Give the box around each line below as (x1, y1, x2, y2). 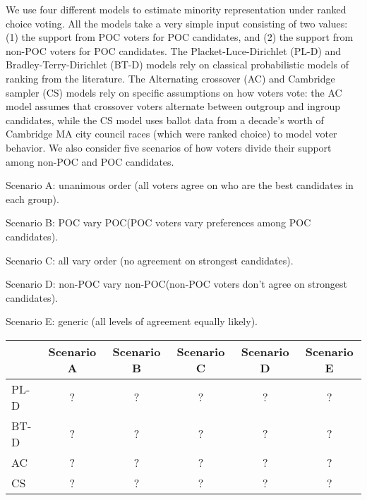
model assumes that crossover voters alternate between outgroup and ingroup (6, 99, 340, 114)
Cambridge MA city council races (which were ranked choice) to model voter (6, 126, 337, 141)
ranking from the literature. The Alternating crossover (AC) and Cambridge (6, 71, 335, 85)
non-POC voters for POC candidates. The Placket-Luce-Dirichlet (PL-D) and (6, 43, 342, 58)
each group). (6, 191, 59, 206)
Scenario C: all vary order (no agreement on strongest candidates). (6, 252, 294, 267)
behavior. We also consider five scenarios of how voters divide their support (6, 140, 332, 154)
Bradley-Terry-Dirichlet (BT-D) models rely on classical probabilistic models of (6, 57, 349, 72)
